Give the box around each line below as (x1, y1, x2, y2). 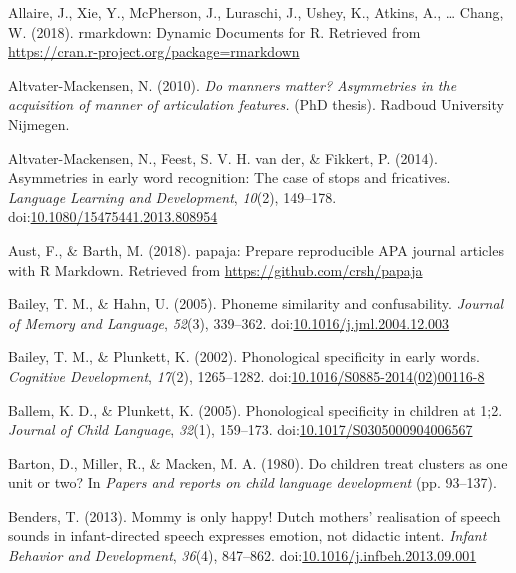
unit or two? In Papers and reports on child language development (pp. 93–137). (8, 472, 497, 493)
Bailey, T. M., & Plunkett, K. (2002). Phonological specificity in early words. (8, 346, 480, 367)
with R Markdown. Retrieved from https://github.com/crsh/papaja (8, 259, 423, 280)
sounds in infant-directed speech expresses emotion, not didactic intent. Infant (8, 525, 487, 546)
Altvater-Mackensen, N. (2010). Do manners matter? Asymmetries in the (8, 74, 457, 95)
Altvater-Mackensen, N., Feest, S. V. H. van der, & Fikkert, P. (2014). (8, 147, 438, 168)
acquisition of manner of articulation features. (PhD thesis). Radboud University (8, 94, 504, 115)
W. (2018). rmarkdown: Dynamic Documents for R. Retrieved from (8, 21, 421, 42)
